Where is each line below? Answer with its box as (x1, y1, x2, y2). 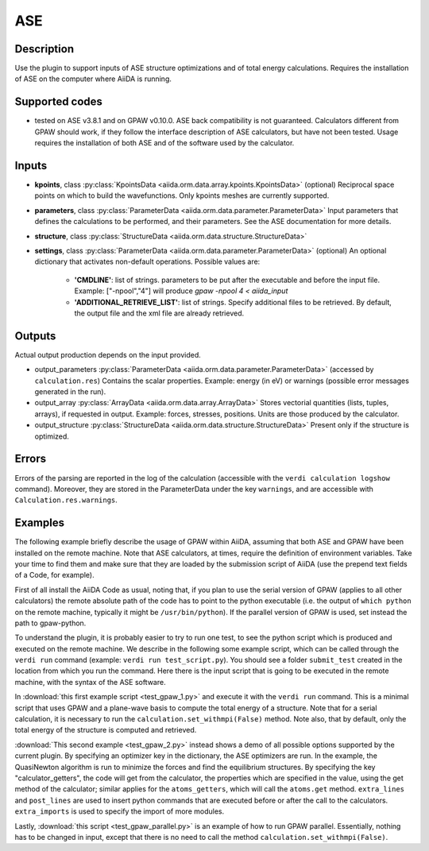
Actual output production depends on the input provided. (14, 350, 202, 359)
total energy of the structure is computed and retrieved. (14, 725, 197, 735)
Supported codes (14, 95, 103, 109)
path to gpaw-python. (14, 618, 87, 628)
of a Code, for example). (14, 571, 95, 580)
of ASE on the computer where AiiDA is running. (14, 74, 172, 83)
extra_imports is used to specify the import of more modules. (14, 807, 225, 816)
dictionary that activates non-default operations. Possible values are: (34, 257, 261, 266)
